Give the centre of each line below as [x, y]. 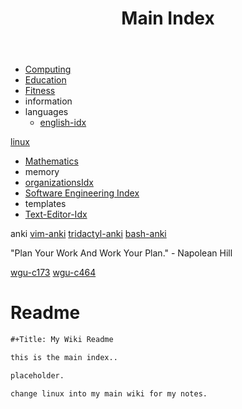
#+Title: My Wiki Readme [62, 340]
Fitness [40, 91]
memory [42, 172]
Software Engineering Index [82, 193]
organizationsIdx [59, 183]
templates [45, 204]
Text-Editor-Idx [56, 214]
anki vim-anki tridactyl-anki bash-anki [88, 234]
